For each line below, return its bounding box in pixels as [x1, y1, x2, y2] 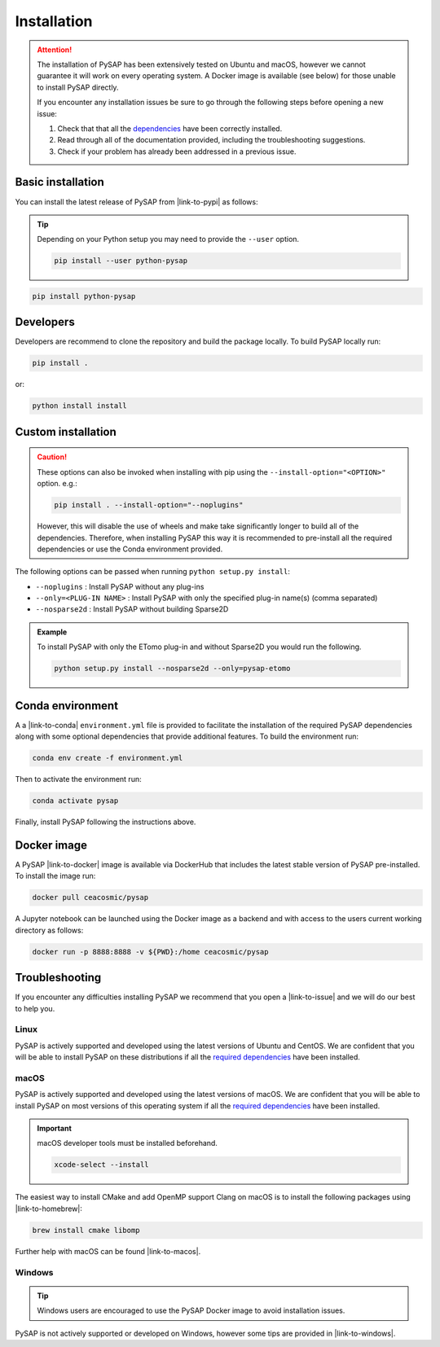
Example [37, 627, 68, 637]
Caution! [37, 452, 68, 462]
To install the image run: [15, 871, 96, 881]
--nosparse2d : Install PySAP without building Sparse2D [35, 604, 229, 614]
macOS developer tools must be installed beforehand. [37, 1139, 218, 1148]
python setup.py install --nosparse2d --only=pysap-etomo [54, 664, 291, 673]
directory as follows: [15, 925, 84, 935]
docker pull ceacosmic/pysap [32, 893, 149, 902]
